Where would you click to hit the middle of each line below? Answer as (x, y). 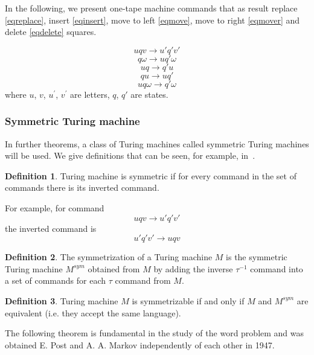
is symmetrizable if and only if (188, 300)
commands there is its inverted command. (82, 187)
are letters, (90, 94)
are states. (149, 94)
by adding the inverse (193, 268)
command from (143, 280)
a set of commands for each (55, 280)
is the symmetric (257, 257)
